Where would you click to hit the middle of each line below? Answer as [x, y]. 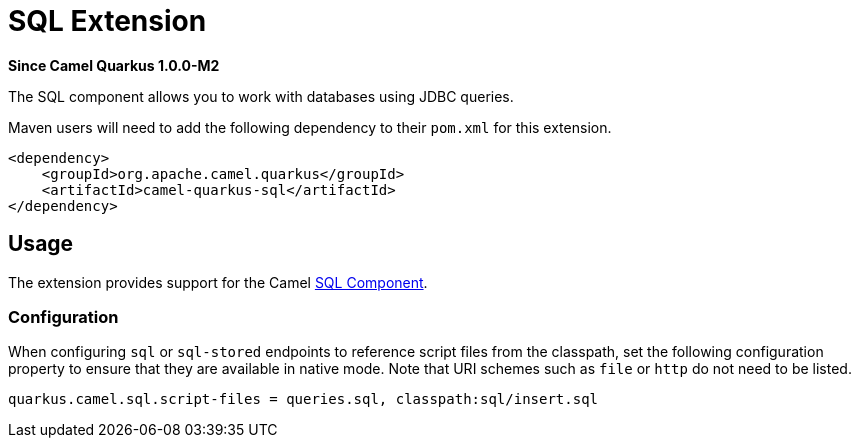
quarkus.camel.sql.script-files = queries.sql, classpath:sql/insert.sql [303, 399]
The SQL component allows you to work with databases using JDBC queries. [261, 96]
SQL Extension [107, 21]
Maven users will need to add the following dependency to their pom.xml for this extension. [310, 127]
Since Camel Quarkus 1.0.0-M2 [114, 65]
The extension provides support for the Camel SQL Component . [218, 282]
